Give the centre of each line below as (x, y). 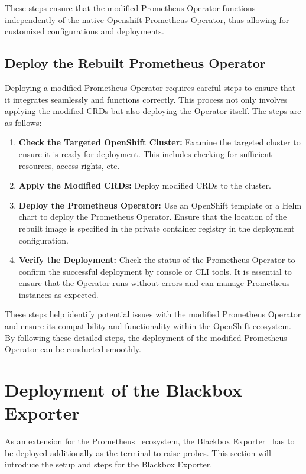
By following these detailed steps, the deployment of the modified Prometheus (146, 337)
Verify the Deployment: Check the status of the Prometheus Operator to (157, 260)
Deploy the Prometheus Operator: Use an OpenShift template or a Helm (160, 205)
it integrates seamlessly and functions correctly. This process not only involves (146, 99)
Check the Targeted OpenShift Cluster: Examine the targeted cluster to (159, 142)
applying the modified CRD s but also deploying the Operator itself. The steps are (153, 111)
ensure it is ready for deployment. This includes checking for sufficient (145, 153)
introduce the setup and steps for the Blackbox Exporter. (109, 464)
